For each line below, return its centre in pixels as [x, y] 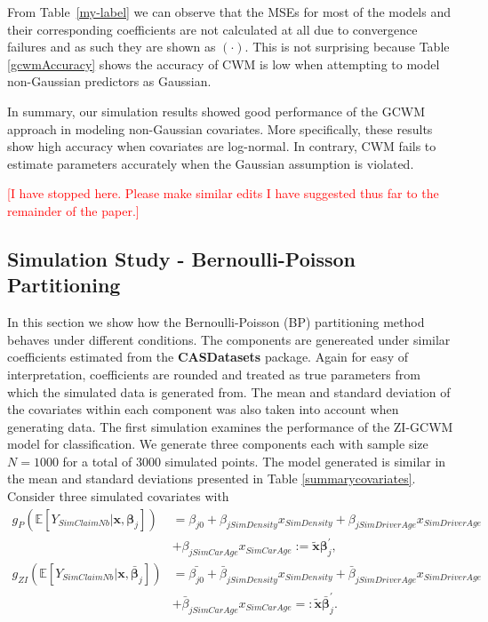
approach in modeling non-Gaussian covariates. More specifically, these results [220, 128]
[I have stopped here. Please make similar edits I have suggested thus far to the [223, 193]
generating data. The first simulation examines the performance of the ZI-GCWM [230, 426]
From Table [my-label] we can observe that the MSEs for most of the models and [229, 12]
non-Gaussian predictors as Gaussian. [109, 81]
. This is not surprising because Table [347, 47]
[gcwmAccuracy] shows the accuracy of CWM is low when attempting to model [224, 64]
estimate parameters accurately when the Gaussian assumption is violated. [211, 163]
